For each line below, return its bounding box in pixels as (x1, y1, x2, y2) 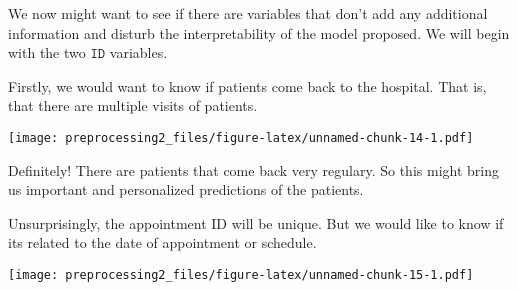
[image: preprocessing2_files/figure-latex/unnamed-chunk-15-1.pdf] (8, 268, 474, 282)
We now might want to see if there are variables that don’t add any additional (8, 3, 488, 23)
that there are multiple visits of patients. (8, 95, 258, 116)
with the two (8, 42, 86, 63)
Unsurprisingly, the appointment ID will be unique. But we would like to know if (8, 212, 504, 233)
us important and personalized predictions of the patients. (8, 179, 364, 200)
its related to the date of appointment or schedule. (8, 232, 317, 253)
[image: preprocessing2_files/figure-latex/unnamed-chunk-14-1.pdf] (8, 130, 474, 145)
